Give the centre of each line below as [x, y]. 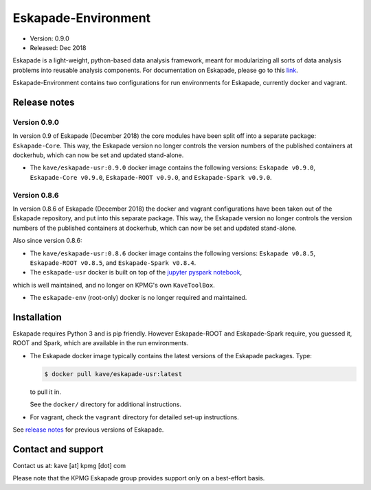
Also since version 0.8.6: [47, 241]
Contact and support [58, 449]
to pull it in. [45, 392]
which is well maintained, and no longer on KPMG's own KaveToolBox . [114, 285]
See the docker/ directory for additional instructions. [106, 404]
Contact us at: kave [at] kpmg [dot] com [69, 465]
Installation [37, 317]
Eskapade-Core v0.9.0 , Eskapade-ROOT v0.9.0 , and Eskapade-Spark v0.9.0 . [151, 177]
